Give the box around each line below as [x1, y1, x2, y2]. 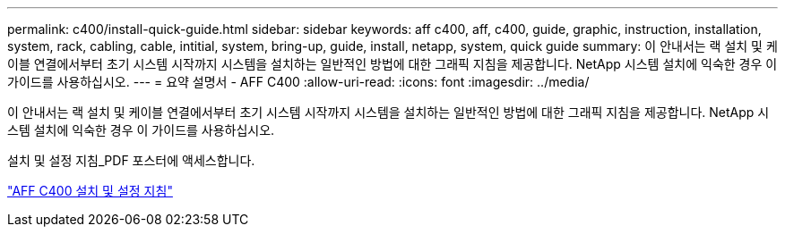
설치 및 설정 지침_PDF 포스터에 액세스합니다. [7, 153, 255, 168]
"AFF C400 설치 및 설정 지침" [7, 183, 173, 198]
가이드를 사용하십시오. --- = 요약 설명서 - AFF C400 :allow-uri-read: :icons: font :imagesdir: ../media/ [7, 74, 590, 89]
